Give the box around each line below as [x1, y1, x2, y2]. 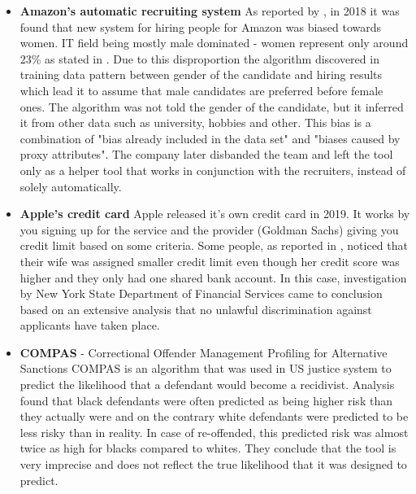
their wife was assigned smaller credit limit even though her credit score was [19, 252, 400, 269]
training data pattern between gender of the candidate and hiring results [19, 66, 383, 83]
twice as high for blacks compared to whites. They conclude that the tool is [19, 439, 396, 457]
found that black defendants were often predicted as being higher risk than [19, 391, 392, 409]
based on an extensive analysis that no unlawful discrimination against [19, 300, 372, 317]
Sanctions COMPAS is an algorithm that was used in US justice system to [19, 360, 392, 377]
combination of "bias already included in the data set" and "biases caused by [19, 129, 401, 146]
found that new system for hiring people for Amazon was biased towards [19, 18, 382, 35]
